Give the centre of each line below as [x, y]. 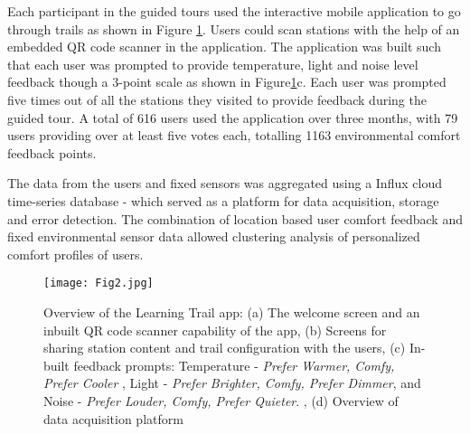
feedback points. [52, 152]
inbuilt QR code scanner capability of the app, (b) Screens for [215, 330]
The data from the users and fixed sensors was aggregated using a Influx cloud [225, 183]
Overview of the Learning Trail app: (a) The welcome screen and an [232, 311]
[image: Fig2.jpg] [99, 283]
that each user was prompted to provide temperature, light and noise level [213, 64]
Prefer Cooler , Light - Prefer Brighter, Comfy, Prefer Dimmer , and [232, 383]
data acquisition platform [113, 418]
